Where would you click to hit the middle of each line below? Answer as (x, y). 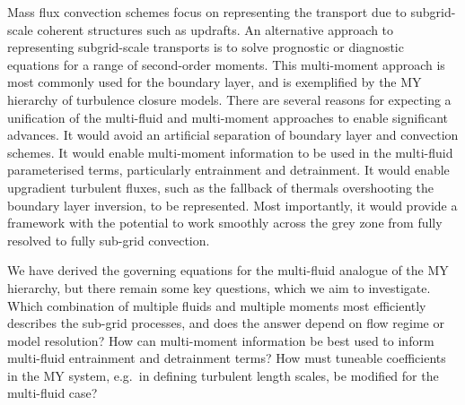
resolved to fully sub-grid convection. (109, 240)
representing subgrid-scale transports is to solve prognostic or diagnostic (206, 47)
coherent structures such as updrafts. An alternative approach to (215, 29)
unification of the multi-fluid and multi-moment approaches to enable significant (228, 117)
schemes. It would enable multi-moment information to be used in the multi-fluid (230, 152)
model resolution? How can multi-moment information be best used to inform (221, 340)
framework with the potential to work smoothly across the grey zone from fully (225, 223)
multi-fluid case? (53, 393)
